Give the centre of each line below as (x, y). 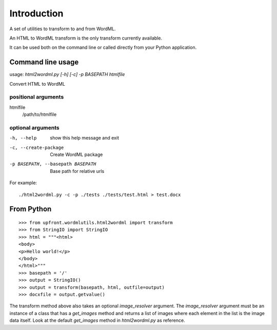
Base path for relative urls (77, 171)
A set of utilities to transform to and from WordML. (63, 29)
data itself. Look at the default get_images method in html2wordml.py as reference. (97, 320)
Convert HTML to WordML (37, 84)
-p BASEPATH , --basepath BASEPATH (53, 164)
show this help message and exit (84, 138)
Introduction (36, 13)
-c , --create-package (37, 147)
